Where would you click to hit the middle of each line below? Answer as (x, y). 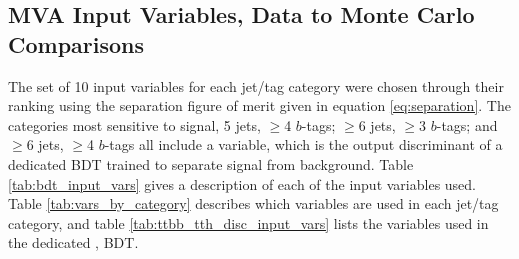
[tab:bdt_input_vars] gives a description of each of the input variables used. (242, 183)
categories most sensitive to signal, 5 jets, (134, 124)
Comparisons (76, 43)
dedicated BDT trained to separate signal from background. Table (211, 163)
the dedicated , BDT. (73, 242)
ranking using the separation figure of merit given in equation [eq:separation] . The (259, 105)
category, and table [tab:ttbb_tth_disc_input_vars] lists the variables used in (248, 222)
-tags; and (467, 124)
